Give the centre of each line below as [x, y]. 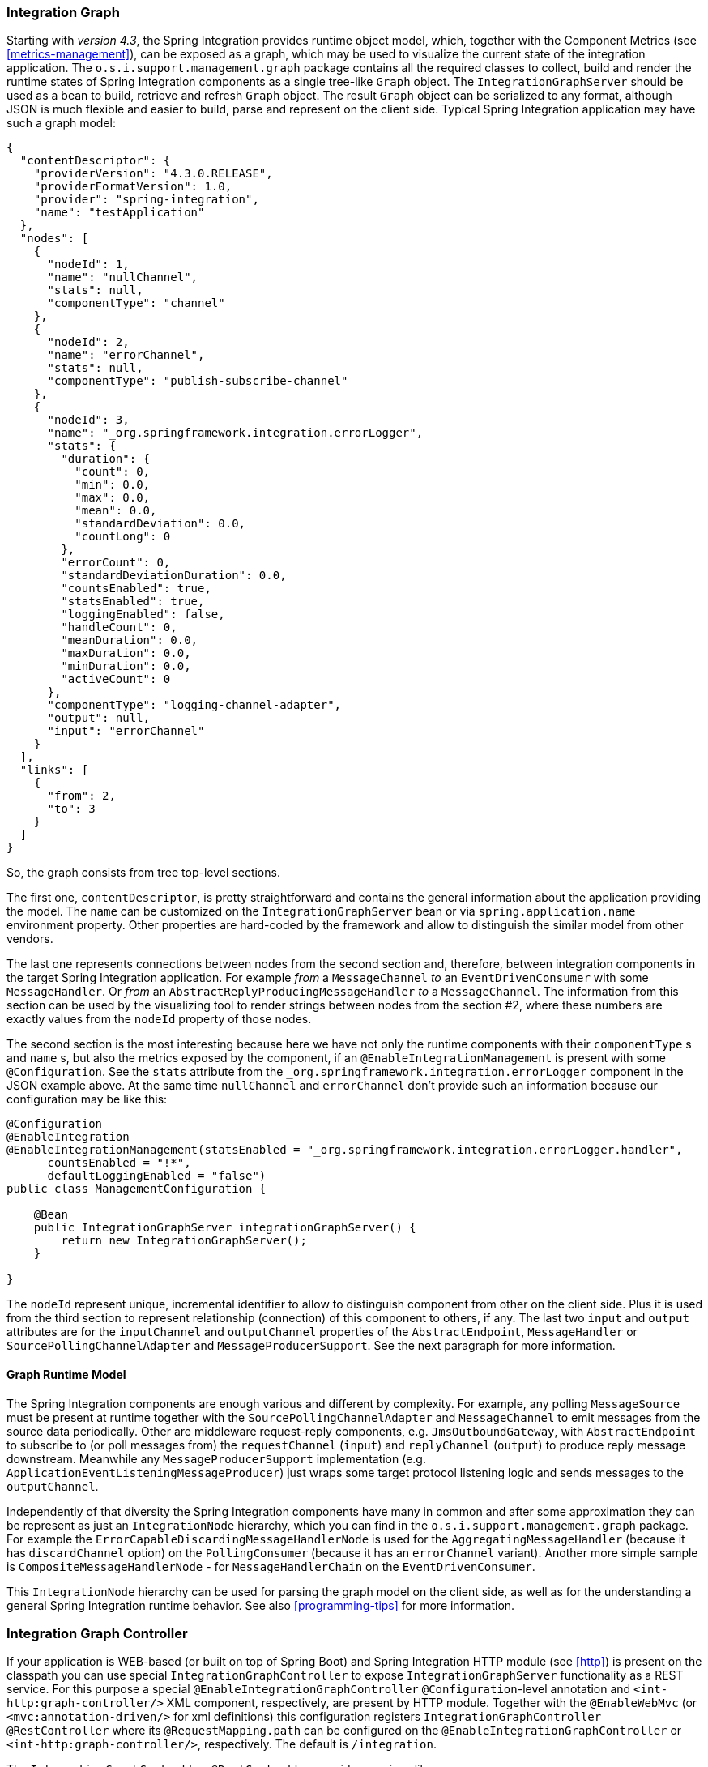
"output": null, [99, 718]
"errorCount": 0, [116, 563]
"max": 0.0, [113, 498]
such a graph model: [62, 123]
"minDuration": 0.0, [126, 666]
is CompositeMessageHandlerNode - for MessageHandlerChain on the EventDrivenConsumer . [271, 1566]
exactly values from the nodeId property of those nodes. [159, 1019]
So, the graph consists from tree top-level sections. [143, 873]
